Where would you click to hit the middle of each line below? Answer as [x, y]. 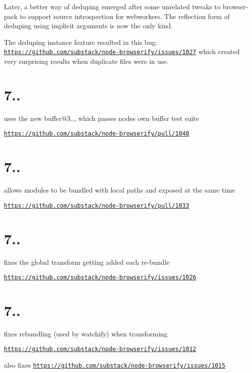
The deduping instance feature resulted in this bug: [81, 42]
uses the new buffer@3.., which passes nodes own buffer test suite [102, 118]
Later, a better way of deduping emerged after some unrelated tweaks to [112, 6]
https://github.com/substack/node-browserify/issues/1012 [100, 349]
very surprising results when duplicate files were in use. [86, 61]
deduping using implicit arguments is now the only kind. [88, 26]
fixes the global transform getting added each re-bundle [87, 262]
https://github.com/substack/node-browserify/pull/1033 [97, 206]
